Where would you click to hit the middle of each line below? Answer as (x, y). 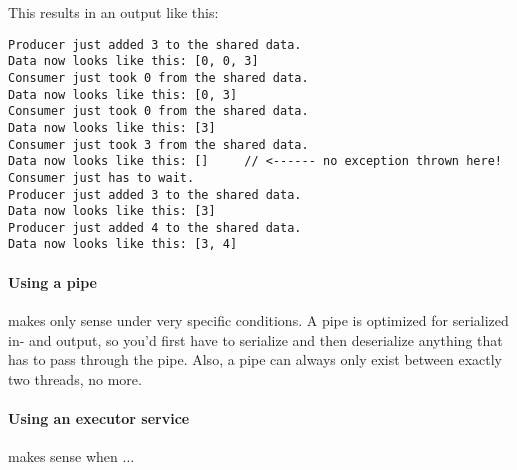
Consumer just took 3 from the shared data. (158, 144)
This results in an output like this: (113, 12)
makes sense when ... (71, 456)
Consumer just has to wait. (101, 177)
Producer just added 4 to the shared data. (155, 227)
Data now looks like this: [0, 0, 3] (133, 61)
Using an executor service (99, 417)
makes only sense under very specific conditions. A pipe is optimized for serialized (258, 319)
